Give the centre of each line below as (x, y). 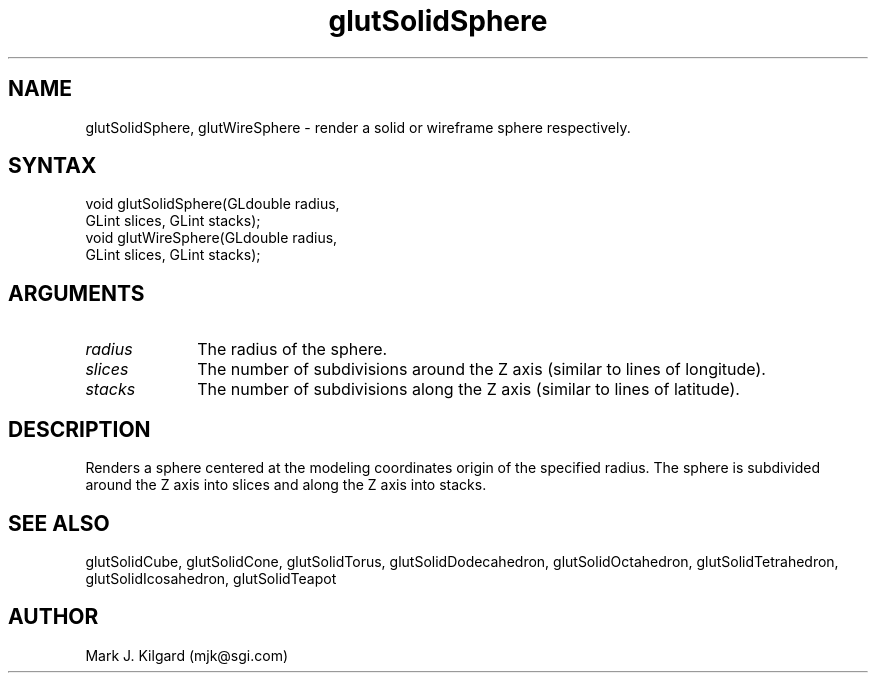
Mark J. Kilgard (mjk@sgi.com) (187, 655)
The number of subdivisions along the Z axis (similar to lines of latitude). (468, 389)
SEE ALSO (59, 523)
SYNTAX (52, 166)
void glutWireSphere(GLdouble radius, (211, 238)
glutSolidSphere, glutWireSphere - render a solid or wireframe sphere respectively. (358, 127)
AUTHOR (53, 617)
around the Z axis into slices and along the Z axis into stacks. (286, 485)
